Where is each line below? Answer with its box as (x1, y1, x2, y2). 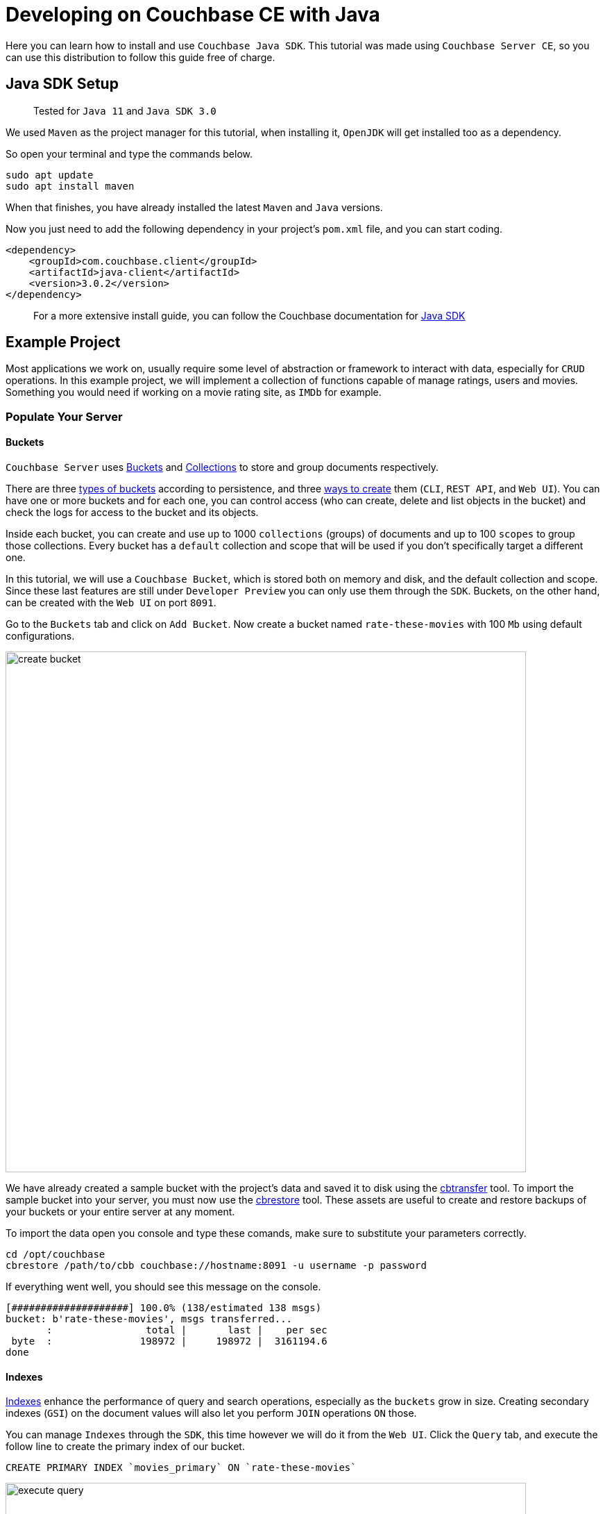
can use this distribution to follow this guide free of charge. (6, 51, 275, 63)
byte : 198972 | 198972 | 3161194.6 (11, 1336, 327, 1347)
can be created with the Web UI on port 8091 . (6, 597, 216, 609)
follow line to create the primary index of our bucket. (6, 1440, 245, 1453)
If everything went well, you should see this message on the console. (6, 1281, 321, 1293)
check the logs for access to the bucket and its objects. (6, 506, 259, 519)
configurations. (6, 630, 75, 642)
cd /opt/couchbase (6, 1249, 105, 1261)
